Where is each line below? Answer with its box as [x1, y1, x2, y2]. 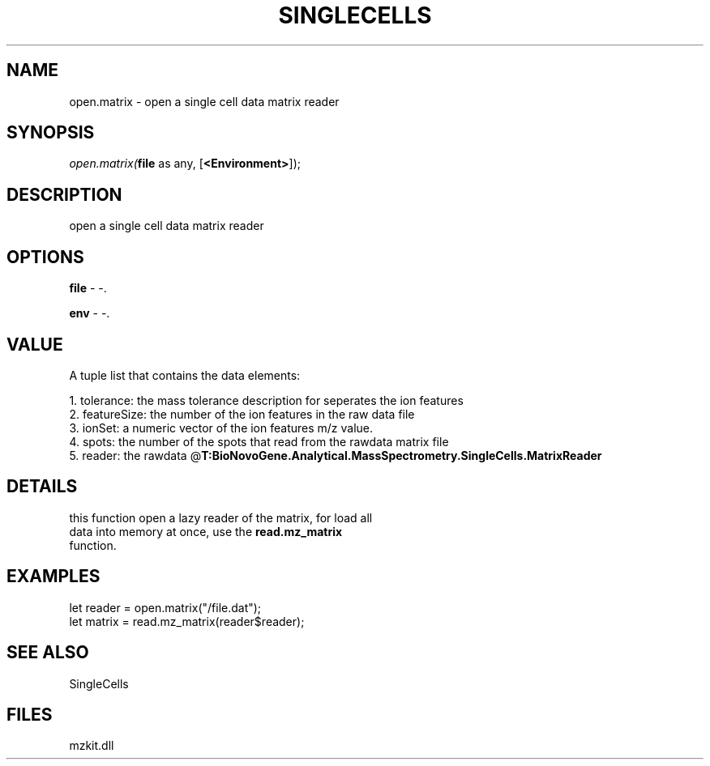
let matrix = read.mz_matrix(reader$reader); [69, 614, 305, 628]
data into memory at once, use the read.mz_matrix [69, 524, 343, 538]
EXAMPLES [6, 566, 101, 587]
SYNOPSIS [6, 122, 95, 143]
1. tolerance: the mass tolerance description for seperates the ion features [69, 393, 464, 407]
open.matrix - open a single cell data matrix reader [69, 94, 340, 109]
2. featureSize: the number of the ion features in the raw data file [69, 406, 415, 421]
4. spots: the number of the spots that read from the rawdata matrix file [69, 434, 449, 449]
